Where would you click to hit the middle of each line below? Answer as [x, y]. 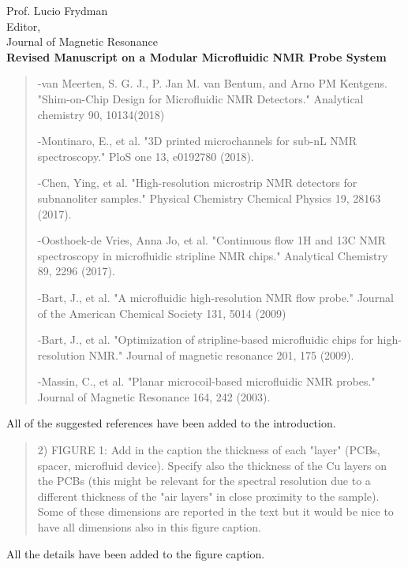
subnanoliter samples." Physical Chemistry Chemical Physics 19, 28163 [209, 198]
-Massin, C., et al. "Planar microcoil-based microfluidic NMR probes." [206, 381]
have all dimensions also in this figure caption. [149, 527]
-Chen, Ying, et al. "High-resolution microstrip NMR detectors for [197, 183]
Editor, [24, 26]
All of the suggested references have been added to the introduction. [171, 423]
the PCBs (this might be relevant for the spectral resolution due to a [204, 481]
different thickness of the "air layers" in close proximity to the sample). [208, 496]
